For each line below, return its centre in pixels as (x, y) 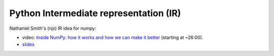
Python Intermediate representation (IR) (95, 13)
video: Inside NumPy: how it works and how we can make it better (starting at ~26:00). (113, 37)
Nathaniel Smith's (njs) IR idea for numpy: (53, 28)
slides (28, 44)
